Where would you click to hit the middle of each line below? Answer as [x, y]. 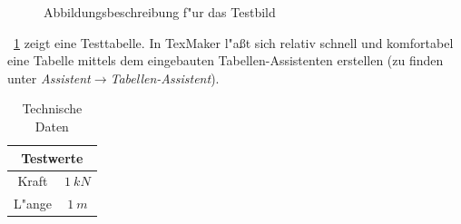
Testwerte [52, 157]
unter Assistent [49, 78]
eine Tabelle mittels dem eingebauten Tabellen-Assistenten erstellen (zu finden [226, 60]
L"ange [33, 204]
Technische [52, 108]
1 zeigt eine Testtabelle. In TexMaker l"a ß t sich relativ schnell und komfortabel [234, 42]
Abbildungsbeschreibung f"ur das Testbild [160, 12]
